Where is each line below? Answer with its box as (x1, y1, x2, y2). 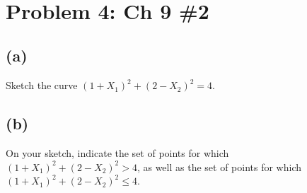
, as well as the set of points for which (137, 159, 301, 174)
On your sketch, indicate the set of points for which (6, 145, 229, 160)
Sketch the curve (6, 78, 78, 93)
